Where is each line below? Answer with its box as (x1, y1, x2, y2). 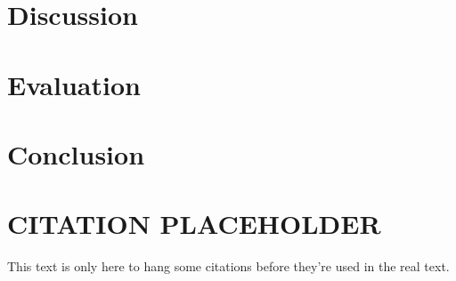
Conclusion (7, 135, 145, 172)
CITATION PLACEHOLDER (7, 205, 381, 242)
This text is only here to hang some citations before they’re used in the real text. (7, 257, 450, 276)
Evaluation (7, 66, 141, 102)
